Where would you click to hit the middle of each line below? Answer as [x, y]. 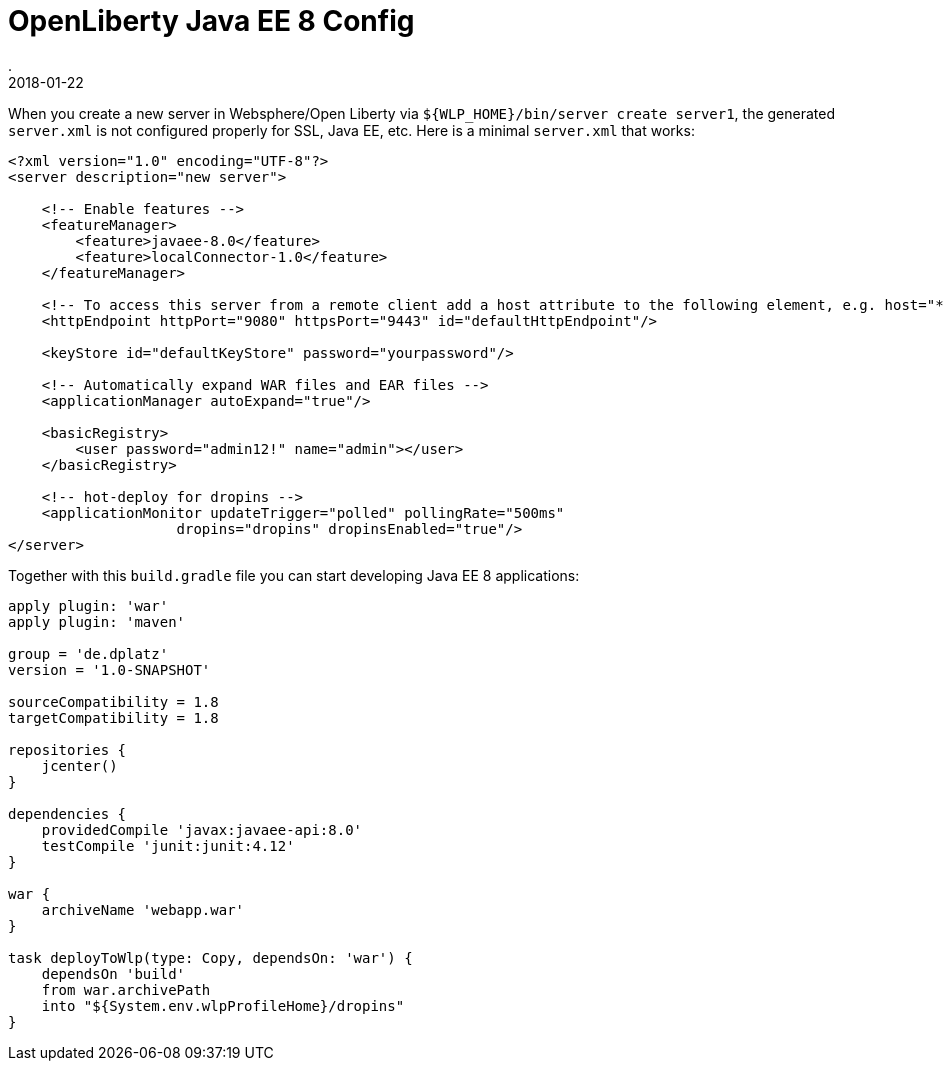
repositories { [67, 749]
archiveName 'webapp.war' [143, 909]
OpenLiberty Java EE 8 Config [211, 21]
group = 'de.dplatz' [88, 653]
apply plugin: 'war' [88, 605]
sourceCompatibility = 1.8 [113, 701]
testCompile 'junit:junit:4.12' [168, 845]
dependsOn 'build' [113, 973]
